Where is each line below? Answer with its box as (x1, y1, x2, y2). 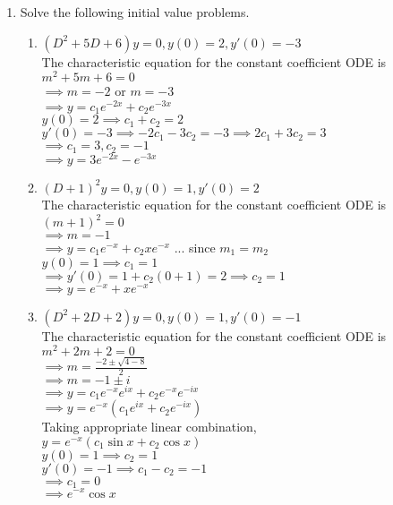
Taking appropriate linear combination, (41, 417, 257, 436)
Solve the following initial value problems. (20, 3, 250, 21)
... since (174, 238, 216, 257)
